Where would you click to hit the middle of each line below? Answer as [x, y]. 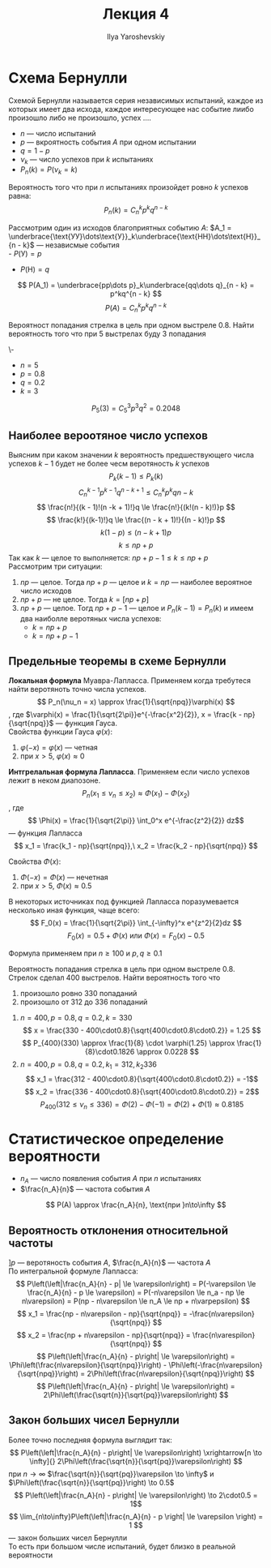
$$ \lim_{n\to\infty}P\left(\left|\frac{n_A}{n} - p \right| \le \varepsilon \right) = [136, 1516]
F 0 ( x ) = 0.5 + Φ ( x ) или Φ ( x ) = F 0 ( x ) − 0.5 [136, 936]
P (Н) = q [35, 269]
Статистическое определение [116, 1138]
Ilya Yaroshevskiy [136, 37]
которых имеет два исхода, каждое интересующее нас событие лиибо [131, 109]
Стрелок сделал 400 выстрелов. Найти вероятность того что [114, 977]
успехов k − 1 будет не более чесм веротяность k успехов [109, 464]
